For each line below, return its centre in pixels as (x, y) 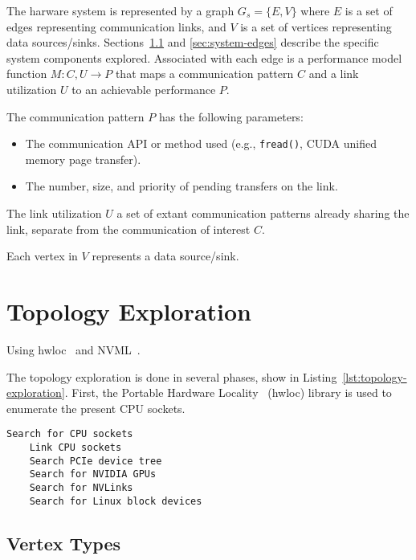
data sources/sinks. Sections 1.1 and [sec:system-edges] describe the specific (193, 42)
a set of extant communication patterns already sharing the (263, 213)
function (27, 74)
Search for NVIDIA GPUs (93, 474)
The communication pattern (75, 116)
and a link (334, 74)
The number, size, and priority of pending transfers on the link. (181, 186)
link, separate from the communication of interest (128, 229)
